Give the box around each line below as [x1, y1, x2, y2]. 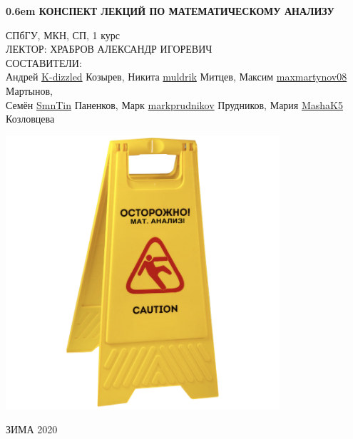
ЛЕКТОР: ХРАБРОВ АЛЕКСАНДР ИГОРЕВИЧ [6, 41, 213, 56]
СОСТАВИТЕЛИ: [6, 55, 82, 70]
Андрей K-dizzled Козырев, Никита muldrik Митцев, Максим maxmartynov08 [6, 69, 347, 84]
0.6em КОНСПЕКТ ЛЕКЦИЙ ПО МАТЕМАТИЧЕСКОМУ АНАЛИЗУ [6, 4, 334, 18]
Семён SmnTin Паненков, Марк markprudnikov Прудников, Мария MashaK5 [6, 97, 343, 112]
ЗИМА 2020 [6, 421, 58, 436]
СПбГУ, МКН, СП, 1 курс [6, 27, 121, 42]
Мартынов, [6, 83, 53, 98]
